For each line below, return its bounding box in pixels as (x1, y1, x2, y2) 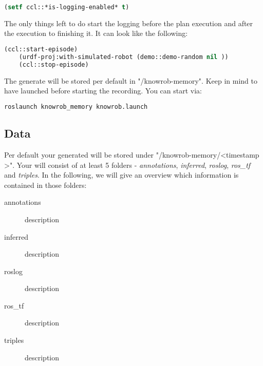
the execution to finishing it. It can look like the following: (4, 28, 188, 38)
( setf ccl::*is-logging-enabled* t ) (4, 4, 129, 11)
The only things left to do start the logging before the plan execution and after (4, 17, 253, 28)
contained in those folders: (4, 179, 87, 190)
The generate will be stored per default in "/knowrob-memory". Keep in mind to (4, 75, 257, 86)
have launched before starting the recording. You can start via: (4, 85, 202, 96)
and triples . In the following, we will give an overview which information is (4, 169, 239, 180)
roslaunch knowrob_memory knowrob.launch (4, 103, 148, 110)
